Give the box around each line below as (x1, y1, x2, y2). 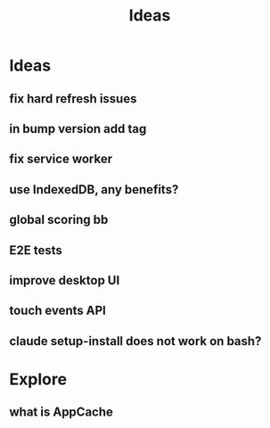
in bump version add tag (9, 121, 147, 136)
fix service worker (9, 152, 113, 167)
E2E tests (9, 243, 62, 258)
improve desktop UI (9, 273, 120, 288)
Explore (9, 369, 68, 389)
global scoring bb (9, 212, 109, 227)
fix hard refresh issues (9, 91, 137, 106)
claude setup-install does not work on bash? (9, 333, 262, 349)
